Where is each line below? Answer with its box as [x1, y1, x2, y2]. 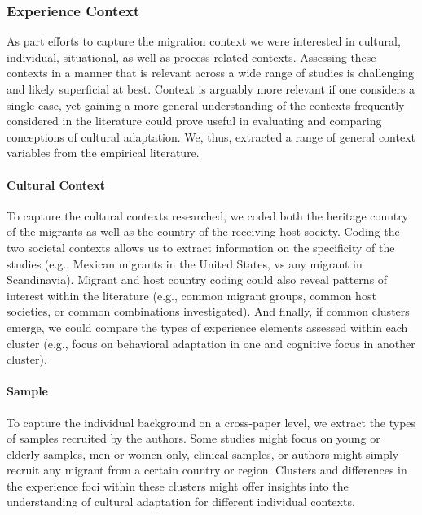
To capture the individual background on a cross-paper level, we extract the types [7, 413, 416, 430]
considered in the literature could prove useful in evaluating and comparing [7, 112, 382, 129]
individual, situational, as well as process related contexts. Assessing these [7, 48, 376, 65]
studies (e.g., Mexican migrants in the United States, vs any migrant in [7, 255, 363, 272]
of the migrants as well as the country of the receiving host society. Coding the [7, 223, 400, 240]
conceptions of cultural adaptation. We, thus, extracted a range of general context [7, 128, 415, 145]
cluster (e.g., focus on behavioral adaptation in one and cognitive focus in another [7, 334, 415, 351]
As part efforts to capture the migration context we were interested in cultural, [7, 33, 401, 50]
